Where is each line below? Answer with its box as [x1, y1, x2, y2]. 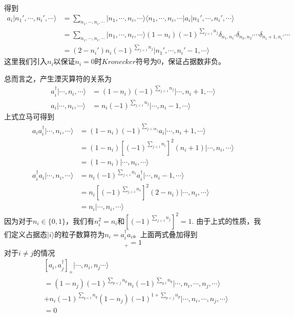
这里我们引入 [4, 56, 47, 67]
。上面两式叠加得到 [133, 228, 198, 239]
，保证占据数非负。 [160, 56, 225, 67]
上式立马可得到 [4, 111, 54, 122]
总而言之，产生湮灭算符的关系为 [4, 73, 112, 84]
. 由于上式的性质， [192, 215, 254, 226]
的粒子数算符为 [54, 228, 105, 239]
